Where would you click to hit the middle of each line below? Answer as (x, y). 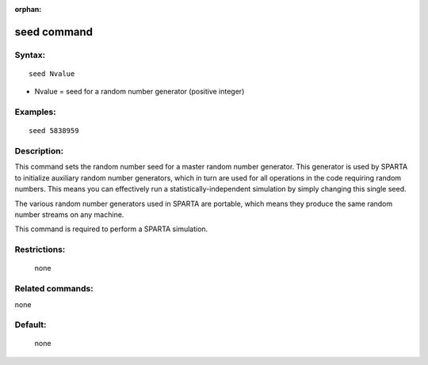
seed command (54, 32)
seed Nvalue (52, 74)
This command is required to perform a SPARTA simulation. (111, 229)
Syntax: (30, 55)
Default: (31, 325)
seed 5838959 (54, 131)
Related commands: (54, 289)
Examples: (35, 112)
